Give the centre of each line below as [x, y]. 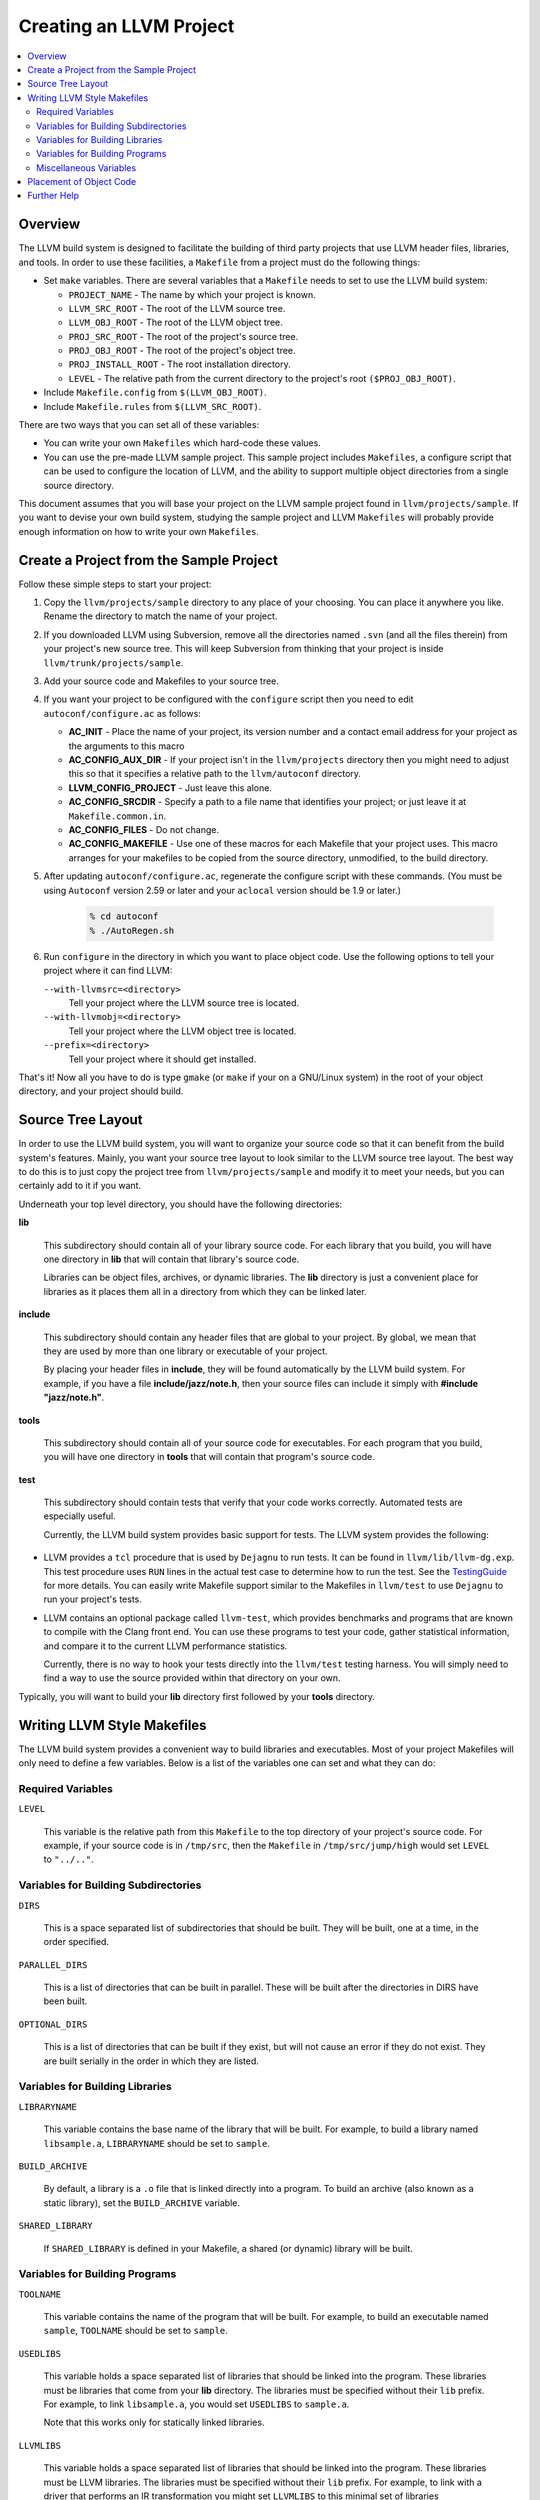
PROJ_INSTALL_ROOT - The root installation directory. [179, 364]
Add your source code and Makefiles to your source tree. [161, 681]
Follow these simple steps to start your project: [115, 584]
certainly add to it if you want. [80, 1186]
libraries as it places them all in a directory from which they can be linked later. [205, 1291]
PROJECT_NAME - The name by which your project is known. [192, 294]
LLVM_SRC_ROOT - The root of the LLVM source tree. [177, 308]
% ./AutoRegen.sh [132, 930]
